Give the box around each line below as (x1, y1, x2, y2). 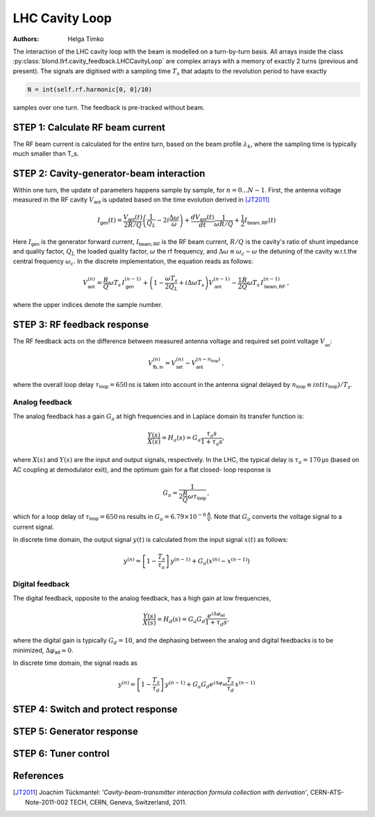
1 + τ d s (205, 618, 228, 628)
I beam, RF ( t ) (244, 216, 276, 226)
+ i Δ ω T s (178, 279, 205, 288)
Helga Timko (67, 35, 104, 43)
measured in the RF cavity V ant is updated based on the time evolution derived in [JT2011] (12, 195, 270, 205)
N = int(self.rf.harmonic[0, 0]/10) (27, 85, 153, 93)
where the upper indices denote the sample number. (12, 301, 163, 309)
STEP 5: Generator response (12, 726, 138, 738)
